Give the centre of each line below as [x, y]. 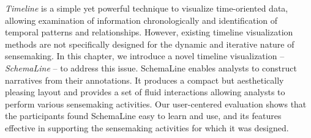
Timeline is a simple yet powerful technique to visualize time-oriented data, [147, 8]
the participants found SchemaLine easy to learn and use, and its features [143, 116]
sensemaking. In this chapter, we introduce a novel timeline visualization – [145, 56]
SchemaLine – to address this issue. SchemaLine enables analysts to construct [151, 67]
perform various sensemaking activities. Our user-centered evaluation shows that [156, 103]
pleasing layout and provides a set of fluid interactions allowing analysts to [145, 92]
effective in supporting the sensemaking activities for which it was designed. [147, 127]
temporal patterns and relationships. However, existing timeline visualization [149, 32]
